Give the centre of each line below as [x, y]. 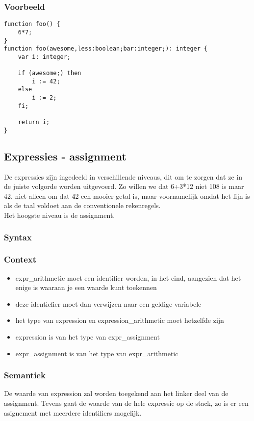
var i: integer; [44, 57]
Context [20, 259]
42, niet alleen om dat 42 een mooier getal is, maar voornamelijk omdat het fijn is [127, 196]
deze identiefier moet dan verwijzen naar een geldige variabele [108, 303]
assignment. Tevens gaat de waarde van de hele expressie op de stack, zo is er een [126, 403]
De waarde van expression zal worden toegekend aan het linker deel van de [116, 393]
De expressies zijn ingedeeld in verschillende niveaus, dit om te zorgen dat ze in [123, 176]
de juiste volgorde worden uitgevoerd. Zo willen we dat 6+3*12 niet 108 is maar [124, 186]
